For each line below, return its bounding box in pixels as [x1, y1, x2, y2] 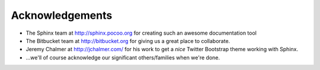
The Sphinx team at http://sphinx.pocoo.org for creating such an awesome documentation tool [25, 29, 257, 36]
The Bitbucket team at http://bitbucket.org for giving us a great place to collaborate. [25, 37, 231, 44]
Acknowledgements [11, 9, 113, 22]
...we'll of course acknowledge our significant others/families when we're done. [25, 54, 220, 61]
